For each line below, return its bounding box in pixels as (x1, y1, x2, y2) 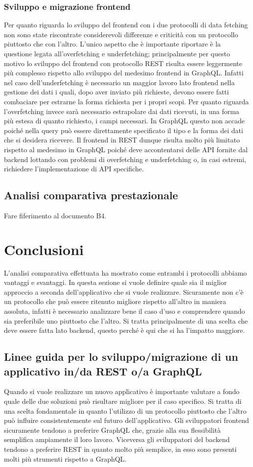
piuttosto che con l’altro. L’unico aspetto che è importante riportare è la (4, 39, 221, 49)
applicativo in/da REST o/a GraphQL (4, 363, 202, 378)
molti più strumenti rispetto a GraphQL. (4, 453, 127, 464)
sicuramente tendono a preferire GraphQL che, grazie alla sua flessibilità (4, 424, 221, 435)
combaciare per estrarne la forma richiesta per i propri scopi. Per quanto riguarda (4, 96, 249, 106)
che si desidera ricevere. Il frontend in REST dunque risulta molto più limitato (4, 135, 240, 145)
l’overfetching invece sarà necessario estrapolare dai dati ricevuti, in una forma (4, 106, 239, 116)
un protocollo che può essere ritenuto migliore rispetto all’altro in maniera (4, 296, 226, 306)
